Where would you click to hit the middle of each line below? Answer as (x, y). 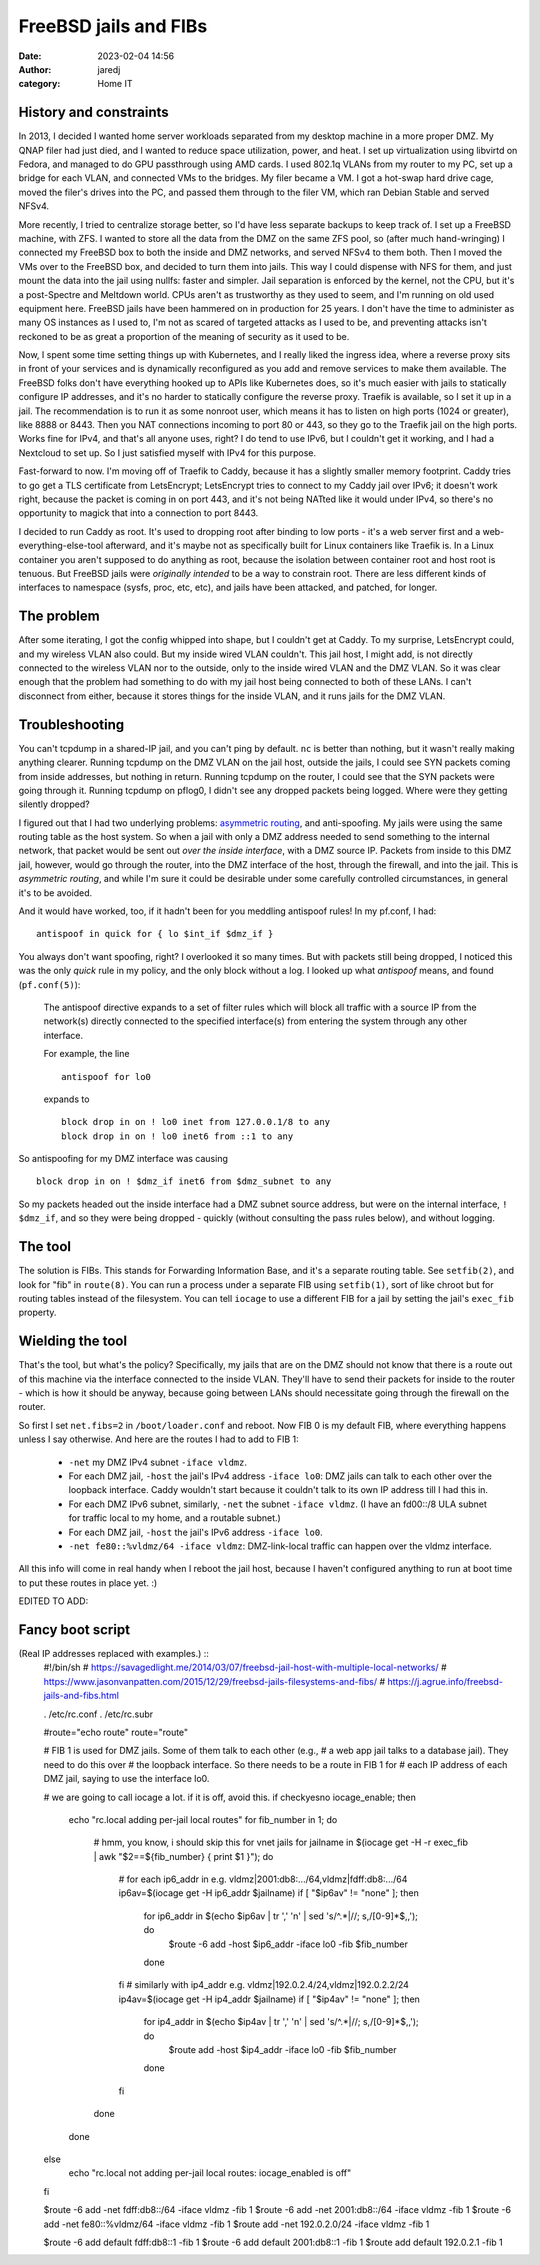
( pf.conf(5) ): (49, 984)
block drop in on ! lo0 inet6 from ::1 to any (177, 1136)
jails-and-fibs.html (81, 1696)
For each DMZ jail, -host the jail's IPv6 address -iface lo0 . (196, 1532)
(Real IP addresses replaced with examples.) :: (114, 1654)
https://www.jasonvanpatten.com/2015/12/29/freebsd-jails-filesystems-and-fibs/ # (214, 1681)
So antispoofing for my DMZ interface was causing (123, 1159)
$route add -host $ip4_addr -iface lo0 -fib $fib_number (282, 2049)
